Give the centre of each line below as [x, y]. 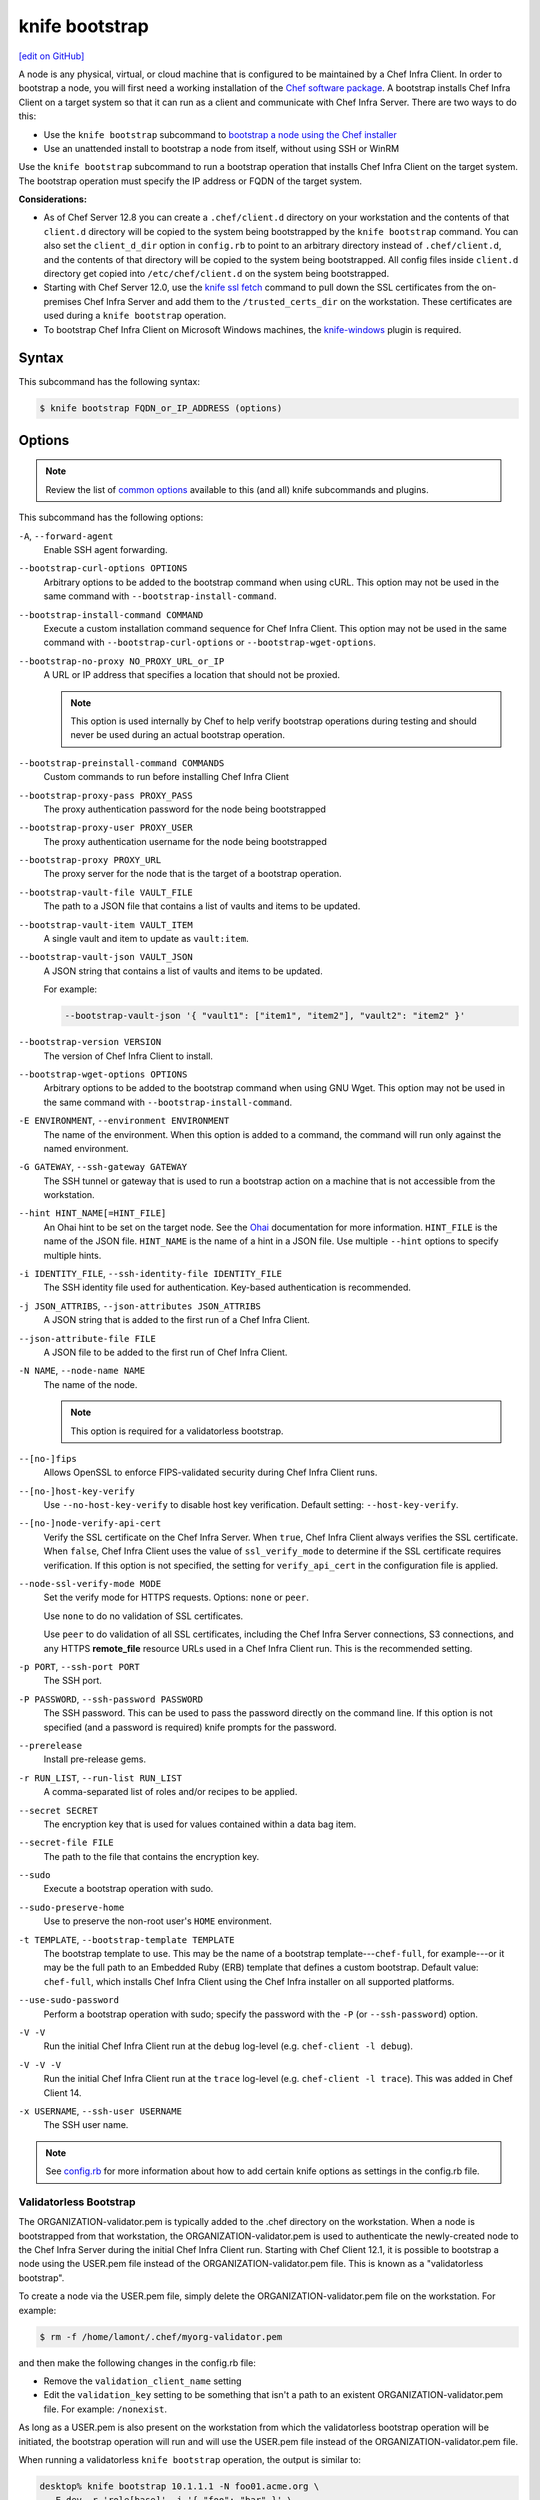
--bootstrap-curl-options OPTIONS [103, 568]
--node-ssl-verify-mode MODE [90, 1584]
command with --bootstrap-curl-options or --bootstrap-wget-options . [210, 642]
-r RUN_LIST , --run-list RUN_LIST [100, 1777]
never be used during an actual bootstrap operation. [177, 735]
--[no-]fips [47, 1458]
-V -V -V [40, 2064]
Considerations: [52, 199]
